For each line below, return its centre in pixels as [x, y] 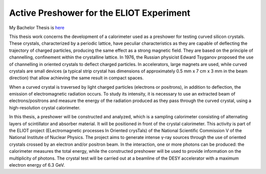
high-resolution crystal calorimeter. [45, 107]
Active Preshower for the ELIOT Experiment [100, 13]
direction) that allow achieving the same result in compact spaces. [76, 78]
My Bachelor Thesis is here [37, 28]
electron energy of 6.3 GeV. [37, 165]
